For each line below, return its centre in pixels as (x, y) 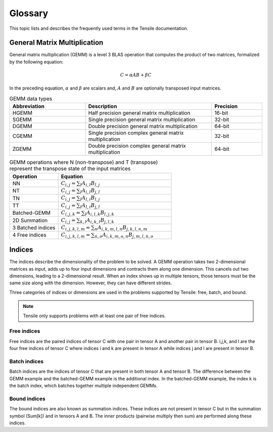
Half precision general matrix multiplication (139, 113)
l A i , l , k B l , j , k (100, 213)
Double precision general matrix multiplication (143, 126)
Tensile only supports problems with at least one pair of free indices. (95, 316)
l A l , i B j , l (90, 206)
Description (103, 106)
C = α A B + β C (136, 75)
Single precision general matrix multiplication (142, 120)
